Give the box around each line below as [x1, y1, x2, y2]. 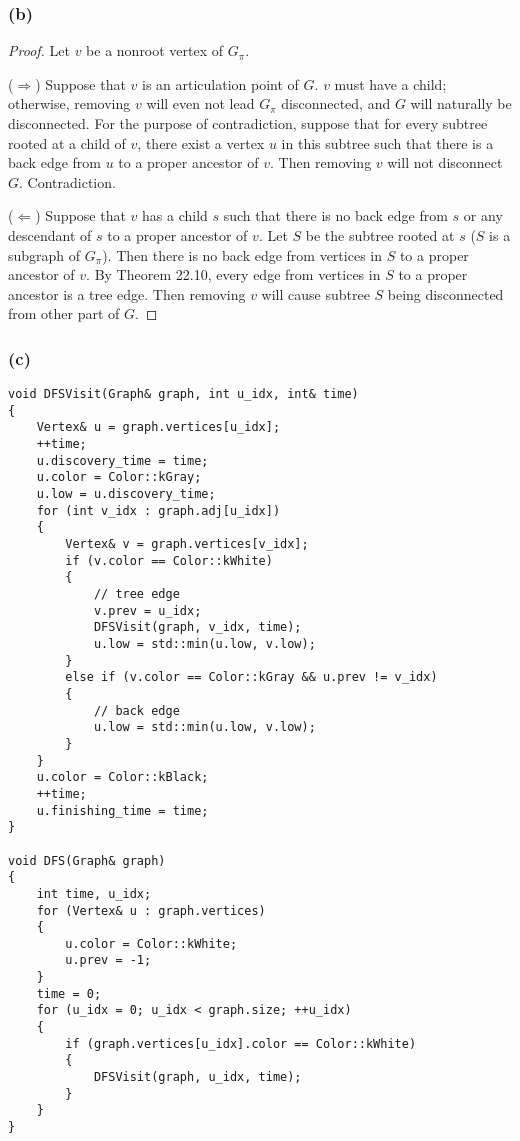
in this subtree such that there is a [281, 132, 494, 153]
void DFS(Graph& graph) [8, 853, 166, 868]
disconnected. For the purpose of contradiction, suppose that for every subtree [8, 113, 488, 133]
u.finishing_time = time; [36, 803, 209, 818]
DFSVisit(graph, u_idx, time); [93, 1070, 302, 1085]
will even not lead [146, 93, 255, 114]
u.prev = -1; [65, 953, 152, 968]
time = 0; [36, 986, 102, 1001]
